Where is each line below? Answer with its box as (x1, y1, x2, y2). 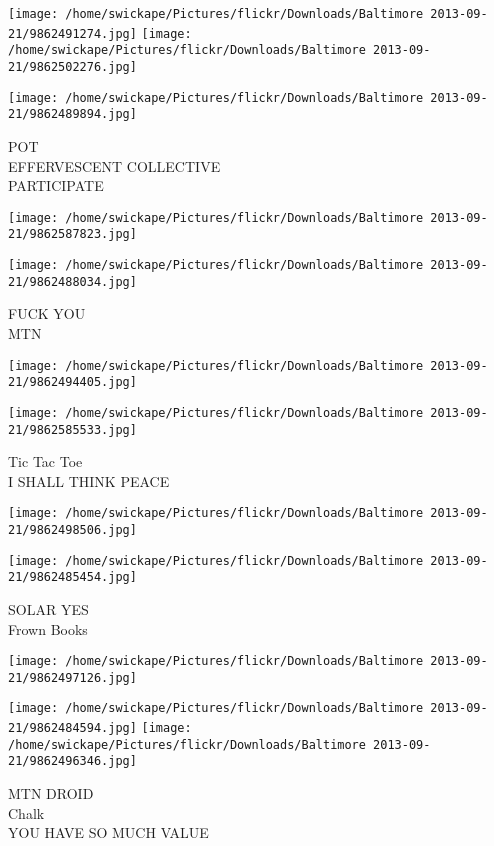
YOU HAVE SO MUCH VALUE (8, 822, 209, 843)
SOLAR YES (8, 598, 89, 619)
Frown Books (8, 618, 88, 639)
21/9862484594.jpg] (8, 721, 137, 736)
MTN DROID (8, 783, 94, 804)
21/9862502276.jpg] (8, 59, 137, 74)
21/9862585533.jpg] (8, 422, 137, 437)
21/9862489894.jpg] (8, 107, 137, 122)
